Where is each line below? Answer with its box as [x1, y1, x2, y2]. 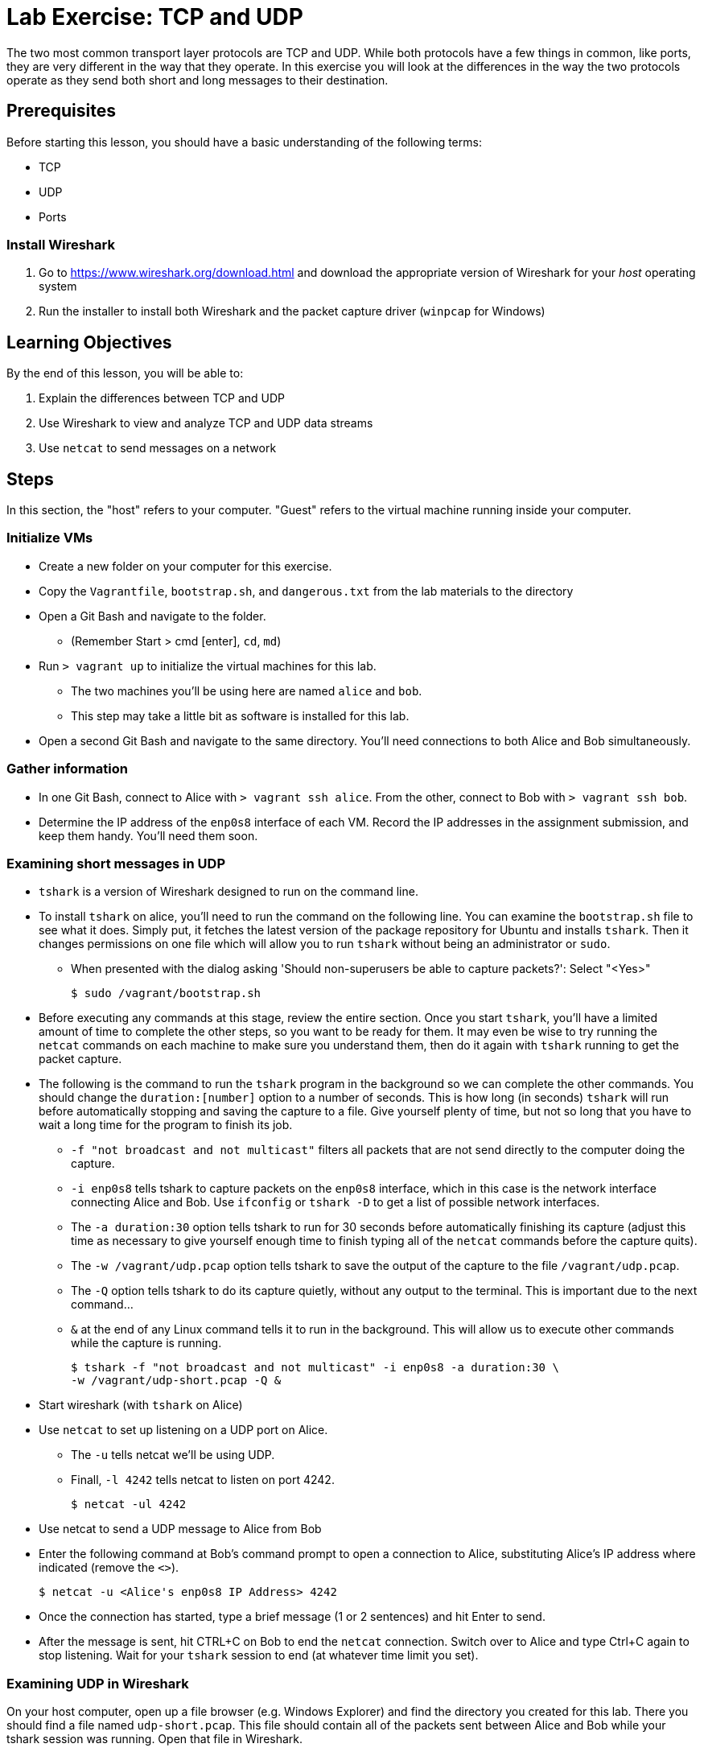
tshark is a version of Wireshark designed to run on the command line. [39, 884, 418, 899]
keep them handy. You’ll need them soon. [39, 828, 258, 843]
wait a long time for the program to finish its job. [39, 1118, 293, 1132]
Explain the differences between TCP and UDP [39, 391, 286, 406]
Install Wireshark [6, 236, 115, 253]
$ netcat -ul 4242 [71, 1498, 187, 1511]
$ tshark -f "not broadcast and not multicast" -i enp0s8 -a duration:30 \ [71, 1361, 559, 1375]
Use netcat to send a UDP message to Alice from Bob [39, 1522, 322, 1536]
